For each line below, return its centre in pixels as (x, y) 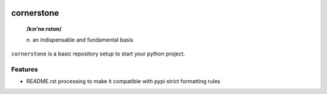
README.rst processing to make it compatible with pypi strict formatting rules (123, 81)
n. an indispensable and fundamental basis (80, 40)
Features (25, 69)
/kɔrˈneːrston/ (44, 29)
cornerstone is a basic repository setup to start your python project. (98, 54)
